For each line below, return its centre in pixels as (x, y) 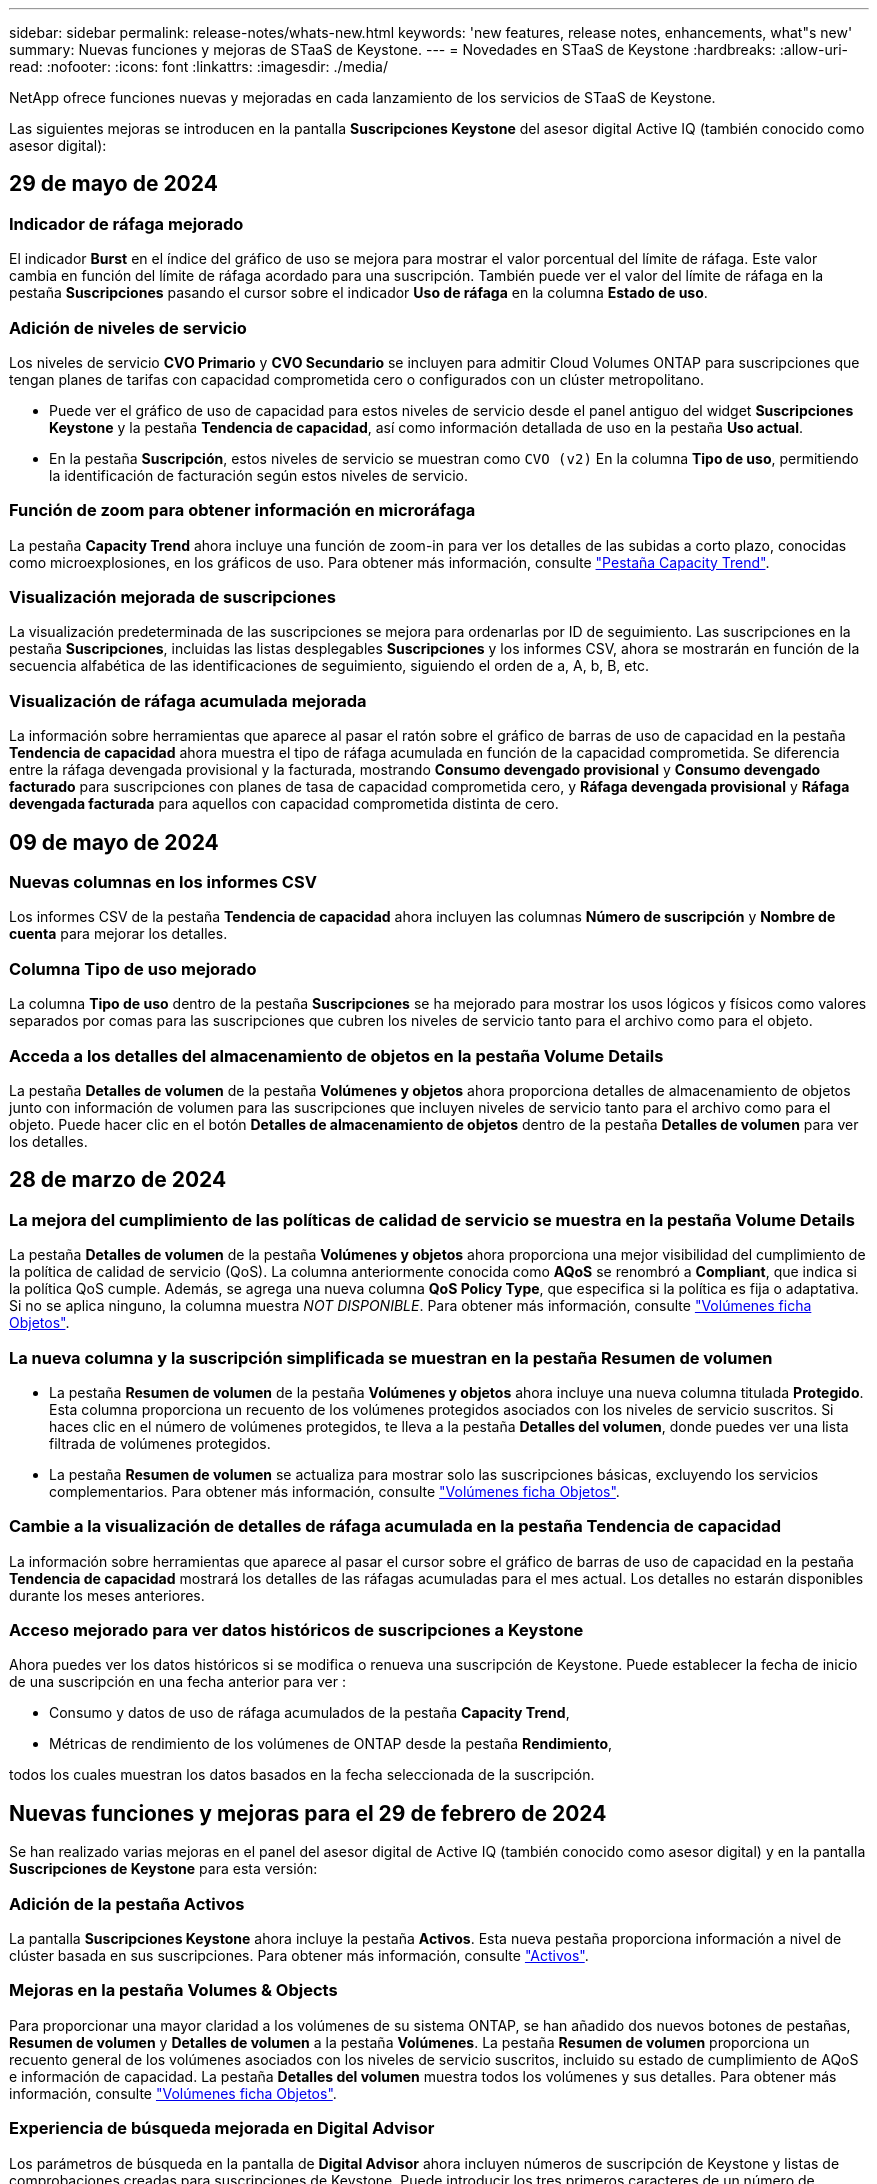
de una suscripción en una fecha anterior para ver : (177, 1682)
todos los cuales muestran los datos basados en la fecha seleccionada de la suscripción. (302, 1775)
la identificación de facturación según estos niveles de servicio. (259, 475)
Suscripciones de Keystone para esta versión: (163, 1869)
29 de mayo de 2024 (113, 184)
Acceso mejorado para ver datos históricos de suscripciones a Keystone (296, 1630)
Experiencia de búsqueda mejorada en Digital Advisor (222, 2128)
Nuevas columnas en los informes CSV (163, 882)
